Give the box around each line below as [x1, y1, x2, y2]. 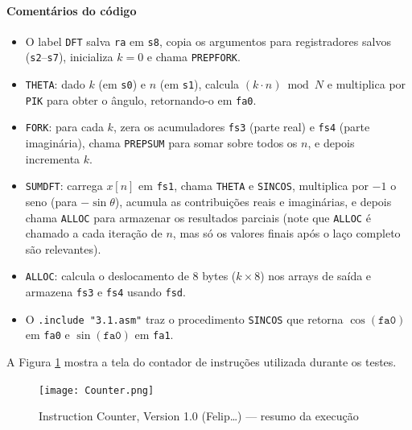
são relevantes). [25, 240, 101, 257]
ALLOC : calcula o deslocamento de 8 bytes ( [25, 267, 237, 284]
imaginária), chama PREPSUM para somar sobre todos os [25, 134, 298, 151]
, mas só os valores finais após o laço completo [172, 225, 401, 242]
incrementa [25, 150, 80, 167]
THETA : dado [25, 76, 85, 93]
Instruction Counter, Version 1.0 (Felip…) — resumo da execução [39, 407, 359, 424]
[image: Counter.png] [39, 384, 154, 396]
